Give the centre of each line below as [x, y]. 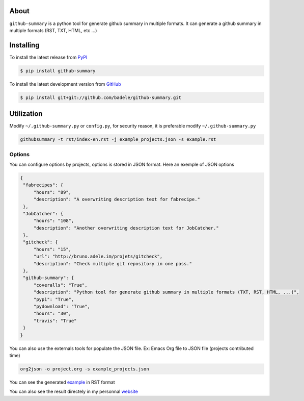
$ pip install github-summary [58, 71]
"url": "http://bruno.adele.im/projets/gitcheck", [98, 257]
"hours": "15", [52, 249]
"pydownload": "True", [62, 306]
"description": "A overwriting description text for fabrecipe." [117, 199]
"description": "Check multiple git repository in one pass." [113, 264]
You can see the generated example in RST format [62, 382]
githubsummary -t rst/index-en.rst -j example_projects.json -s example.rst [118, 140]
